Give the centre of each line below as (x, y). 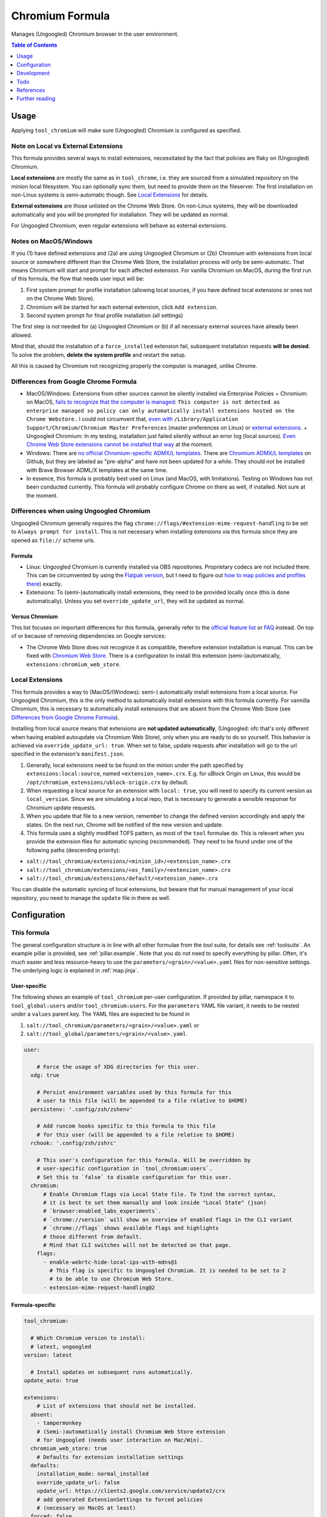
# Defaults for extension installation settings (110, 1457)
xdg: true (45, 1075)
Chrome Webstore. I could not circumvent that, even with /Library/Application (132, 419)
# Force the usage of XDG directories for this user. (118, 1067)
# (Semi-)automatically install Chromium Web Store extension (131, 1431)
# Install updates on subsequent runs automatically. (112, 1372)
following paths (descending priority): (73, 850)
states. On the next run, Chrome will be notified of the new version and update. (125, 825)
